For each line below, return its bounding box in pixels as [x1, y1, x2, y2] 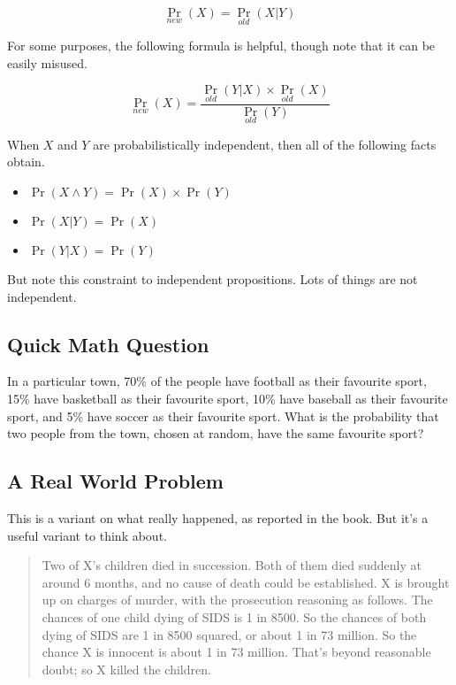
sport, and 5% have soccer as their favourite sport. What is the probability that [7, 406, 439, 425]
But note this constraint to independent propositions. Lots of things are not [7, 270, 418, 289]
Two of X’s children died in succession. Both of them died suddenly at [42, 556, 422, 574]
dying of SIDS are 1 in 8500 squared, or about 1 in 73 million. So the [42, 625, 417, 643]
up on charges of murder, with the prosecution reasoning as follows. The [42, 590, 433, 609]
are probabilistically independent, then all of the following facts [93, 135, 437, 153]
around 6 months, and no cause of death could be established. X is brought [42, 573, 450, 591]
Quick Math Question [7, 330, 209, 358]
